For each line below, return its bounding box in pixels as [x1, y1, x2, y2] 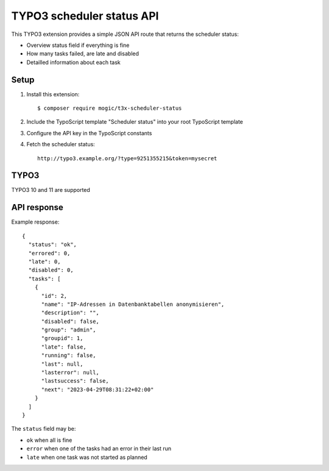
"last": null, [41, 360, 83, 367]
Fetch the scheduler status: [26, 141, 96, 148]
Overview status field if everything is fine [26, 41, 130, 49]
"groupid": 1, [41, 335, 83, 342]
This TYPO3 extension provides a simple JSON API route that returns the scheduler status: [11, 30, 239, 38]
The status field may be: [11, 425, 76, 433]
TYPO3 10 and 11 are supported [11, 186, 91, 194]
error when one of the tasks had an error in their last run [26, 445, 172, 452]
